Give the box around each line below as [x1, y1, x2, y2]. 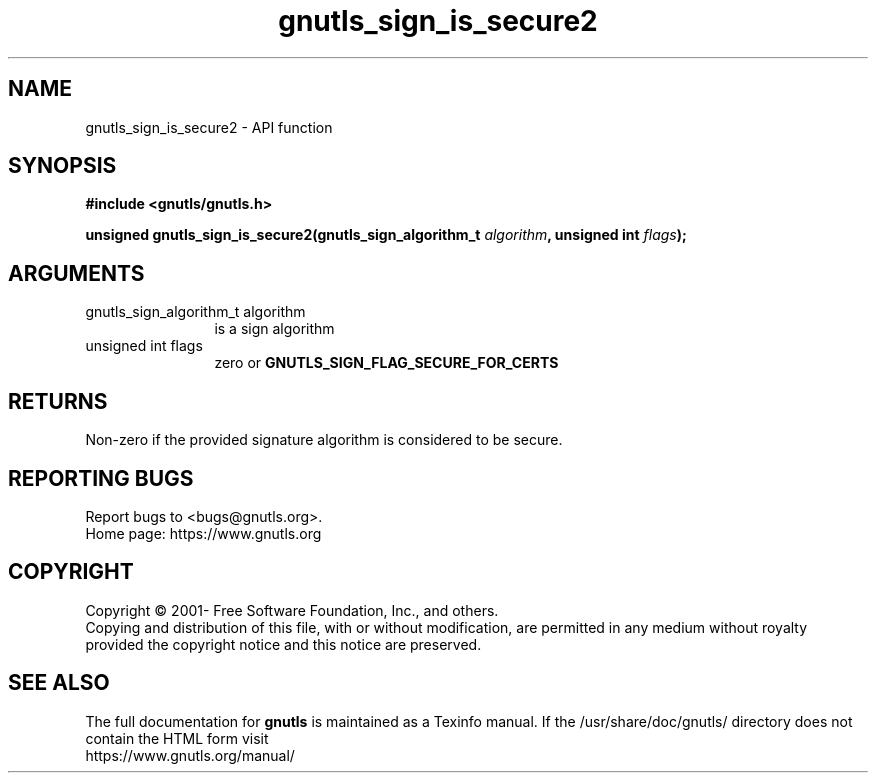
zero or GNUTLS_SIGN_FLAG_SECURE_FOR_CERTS [214, 354, 559, 372]
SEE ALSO [8, 670, 110, 696]
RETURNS [8, 388, 108, 414]
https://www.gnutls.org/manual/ [85, 746, 295, 764]
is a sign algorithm [214, 320, 335, 338]
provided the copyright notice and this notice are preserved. [85, 635, 482, 653]
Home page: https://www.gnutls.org [85, 524, 322, 542]
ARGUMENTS [8, 260, 145, 286]
